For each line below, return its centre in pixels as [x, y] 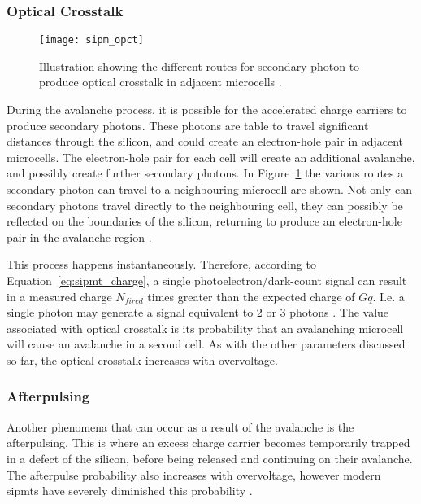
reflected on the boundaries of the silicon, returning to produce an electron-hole [204, 221]
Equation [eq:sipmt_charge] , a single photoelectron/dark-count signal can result [207, 280]
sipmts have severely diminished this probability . [130, 491]
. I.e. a [388, 296]
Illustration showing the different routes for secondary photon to [200, 66]
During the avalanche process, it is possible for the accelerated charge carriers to [207, 110]
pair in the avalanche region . [79, 237]
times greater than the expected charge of [251, 296]
